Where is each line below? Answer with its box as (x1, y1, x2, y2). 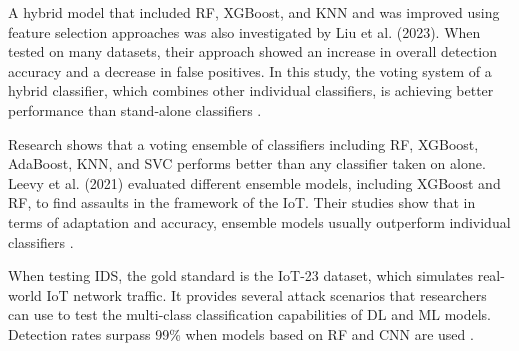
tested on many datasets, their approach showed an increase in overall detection (8, 41, 497, 62)
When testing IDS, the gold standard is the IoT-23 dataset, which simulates (8, 265, 474, 286)
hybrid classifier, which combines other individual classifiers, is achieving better (8, 80, 494, 101)
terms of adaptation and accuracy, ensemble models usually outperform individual (8, 211, 511, 232)
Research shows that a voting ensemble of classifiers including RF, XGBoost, (8, 133, 479, 154)
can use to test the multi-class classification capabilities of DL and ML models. (8, 304, 491, 325)
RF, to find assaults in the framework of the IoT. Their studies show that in (8, 192, 476, 213)
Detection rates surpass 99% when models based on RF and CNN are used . (8, 323, 474, 344)
